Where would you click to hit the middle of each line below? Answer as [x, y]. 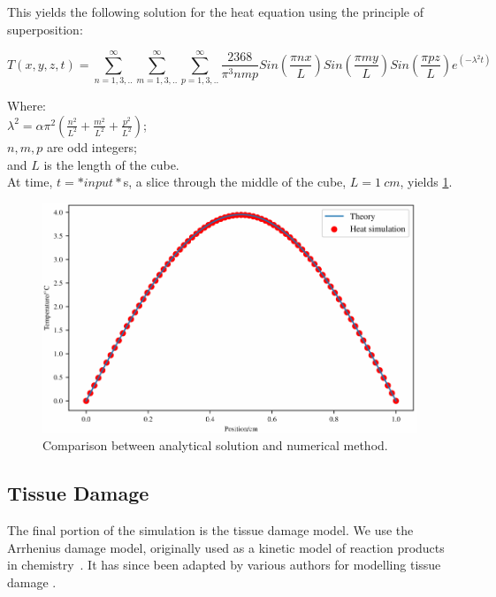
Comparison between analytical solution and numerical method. [215, 445]
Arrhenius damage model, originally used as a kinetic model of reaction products [226, 547]
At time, [30, 182]
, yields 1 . [426, 182]
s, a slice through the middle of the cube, [235, 182]
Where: [27, 106]
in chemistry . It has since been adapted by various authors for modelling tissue [224, 565]
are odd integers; [92, 146]
